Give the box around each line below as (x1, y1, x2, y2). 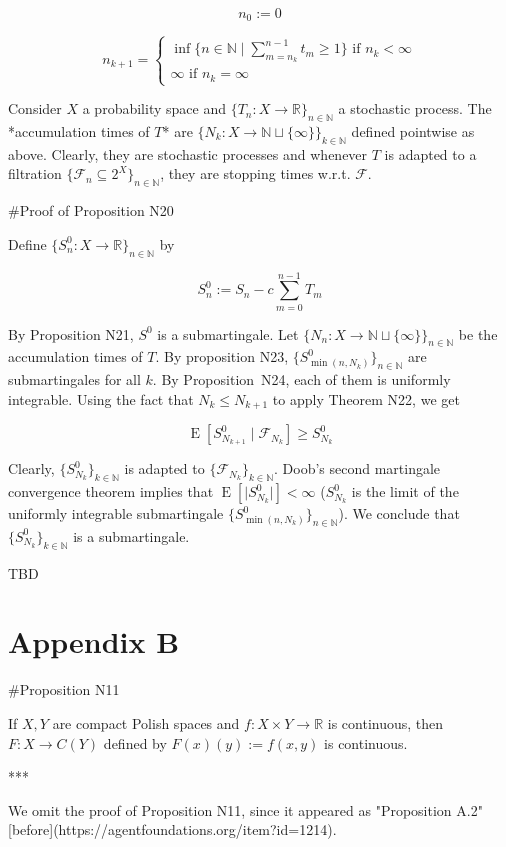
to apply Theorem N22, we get (272, 388, 460, 409)
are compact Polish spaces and (52, 713, 240, 734)
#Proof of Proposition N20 (8, 200, 174, 221)
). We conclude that (338, 503, 460, 524)
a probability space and (82, 98, 226, 119)
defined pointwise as (351, 120, 475, 141)
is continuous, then (327, 713, 444, 734)
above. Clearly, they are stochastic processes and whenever (8, 143, 368, 164)
